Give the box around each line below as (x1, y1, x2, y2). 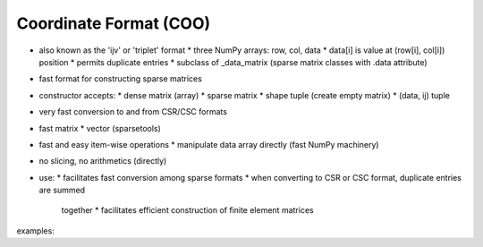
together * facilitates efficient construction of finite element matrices (61, 205, 314, 216)
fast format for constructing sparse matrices (38, 73, 203, 84)
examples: (16, 225, 55, 236)
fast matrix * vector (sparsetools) (38, 123, 161, 133)
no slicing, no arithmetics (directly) (38, 156, 167, 166)
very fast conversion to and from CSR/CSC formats (38, 106, 228, 117)
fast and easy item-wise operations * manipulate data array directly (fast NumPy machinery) (38, 139, 379, 149)
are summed (38, 184, 85, 196)
